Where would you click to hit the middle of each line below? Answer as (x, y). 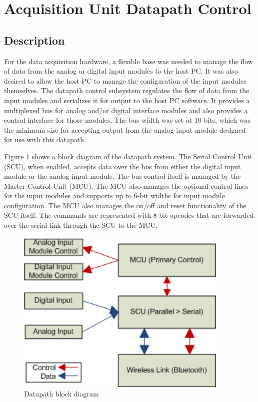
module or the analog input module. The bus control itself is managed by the (122, 176)
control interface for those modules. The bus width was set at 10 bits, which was (127, 120)
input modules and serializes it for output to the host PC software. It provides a (127, 100)
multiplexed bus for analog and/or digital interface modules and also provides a (126, 110)
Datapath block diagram (61, 394)
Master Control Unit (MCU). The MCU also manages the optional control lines (126, 185)
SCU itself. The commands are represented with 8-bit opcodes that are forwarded (129, 215)
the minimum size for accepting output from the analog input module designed (125, 129)
